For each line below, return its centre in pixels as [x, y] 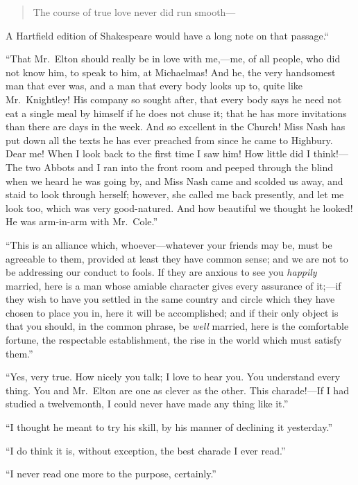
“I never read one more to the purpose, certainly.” [111, 474]
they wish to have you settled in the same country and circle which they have [170, 299]
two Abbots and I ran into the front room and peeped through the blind [179, 167]
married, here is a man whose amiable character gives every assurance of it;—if [173, 285]
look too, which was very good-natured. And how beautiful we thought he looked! [179, 208]
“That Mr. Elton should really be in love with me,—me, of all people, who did [173, 59]
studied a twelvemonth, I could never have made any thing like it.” [147, 404]
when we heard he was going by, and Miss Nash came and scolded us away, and [174, 180]
